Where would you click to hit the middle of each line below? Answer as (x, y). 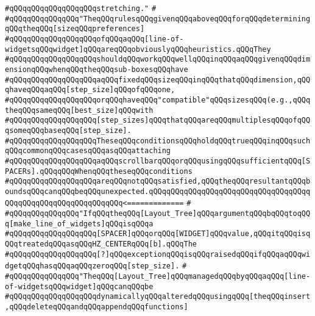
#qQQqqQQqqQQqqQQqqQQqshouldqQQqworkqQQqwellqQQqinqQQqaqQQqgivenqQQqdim (158, 59)
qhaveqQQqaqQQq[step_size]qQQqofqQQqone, (90, 90)
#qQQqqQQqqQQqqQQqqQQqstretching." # (81, 9)
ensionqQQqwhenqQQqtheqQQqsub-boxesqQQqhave (97, 69)
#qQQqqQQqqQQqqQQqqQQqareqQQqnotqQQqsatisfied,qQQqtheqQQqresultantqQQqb (158, 181)
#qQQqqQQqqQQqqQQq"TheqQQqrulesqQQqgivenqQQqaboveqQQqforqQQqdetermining (158, 19)
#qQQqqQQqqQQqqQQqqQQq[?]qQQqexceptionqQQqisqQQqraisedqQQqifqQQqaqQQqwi (158, 254)
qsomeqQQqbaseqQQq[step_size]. (68, 130)
